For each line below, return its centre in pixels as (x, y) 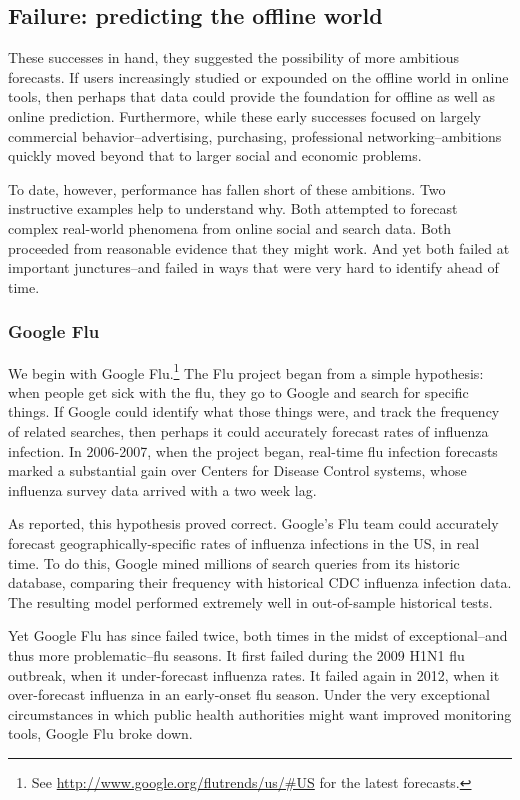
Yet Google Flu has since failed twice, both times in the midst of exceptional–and (258, 635)
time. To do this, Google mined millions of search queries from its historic (234, 562)
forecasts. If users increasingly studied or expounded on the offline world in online (258, 76)
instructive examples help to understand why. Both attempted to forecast (233, 208)
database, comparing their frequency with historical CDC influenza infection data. (260, 582)
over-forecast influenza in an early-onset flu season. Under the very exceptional (249, 694)
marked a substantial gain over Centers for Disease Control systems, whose (237, 470)
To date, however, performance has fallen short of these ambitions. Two (227, 188)
